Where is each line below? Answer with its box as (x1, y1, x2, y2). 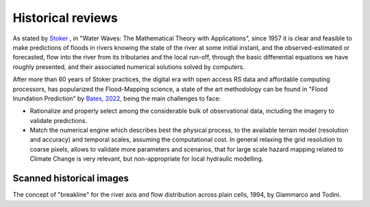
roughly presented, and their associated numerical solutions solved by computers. (12, 62, 245, 71)
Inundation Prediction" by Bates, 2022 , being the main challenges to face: (12, 94, 221, 102)
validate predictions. (29, 116, 88, 124)
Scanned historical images (12, 173, 129, 184)
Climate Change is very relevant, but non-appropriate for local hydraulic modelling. (29, 154, 264, 163)
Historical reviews (12, 10, 118, 25)
